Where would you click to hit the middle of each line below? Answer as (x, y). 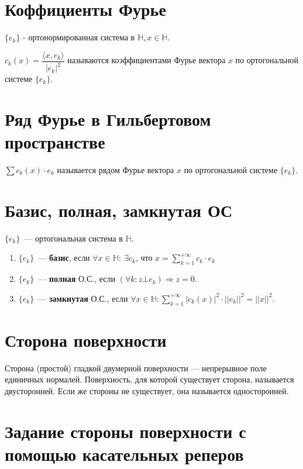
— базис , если (64, 258)
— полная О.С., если (77, 279)
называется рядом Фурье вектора (116, 170)
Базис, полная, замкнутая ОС (119, 210)
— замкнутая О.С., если (83, 298)
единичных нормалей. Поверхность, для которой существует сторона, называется (149, 379)
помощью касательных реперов (124, 454)
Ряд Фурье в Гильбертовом (108, 118)
